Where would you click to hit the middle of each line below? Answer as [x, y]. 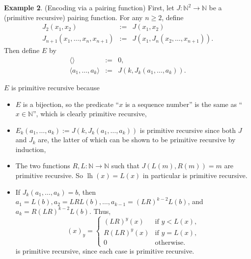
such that [125, 166]
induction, [31, 149]
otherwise [169, 243]
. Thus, [100, 211]
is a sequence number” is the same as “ [184, 104]
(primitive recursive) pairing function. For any [73, 17]
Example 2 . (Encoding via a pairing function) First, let [89, 7]
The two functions [43, 166]
